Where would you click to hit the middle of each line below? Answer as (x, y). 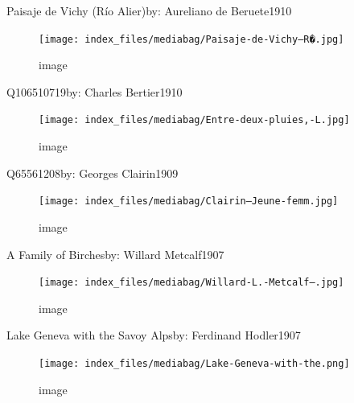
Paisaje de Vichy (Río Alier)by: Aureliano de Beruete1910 (149, 10)
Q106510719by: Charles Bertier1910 (95, 91)
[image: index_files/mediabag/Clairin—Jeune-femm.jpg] (189, 201)
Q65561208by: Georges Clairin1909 (93, 173)
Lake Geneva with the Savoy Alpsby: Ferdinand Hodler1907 (154, 335)
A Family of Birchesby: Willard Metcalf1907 (115, 254)
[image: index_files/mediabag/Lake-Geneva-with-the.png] (194, 363)
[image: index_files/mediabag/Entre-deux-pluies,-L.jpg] (194, 120)
